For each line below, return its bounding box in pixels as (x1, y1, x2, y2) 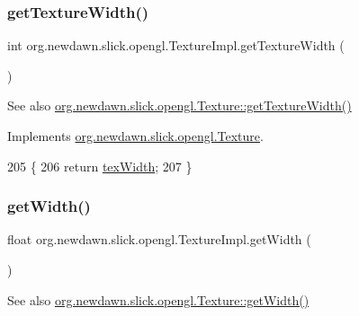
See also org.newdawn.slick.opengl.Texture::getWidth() (7, 290, 310, 309)
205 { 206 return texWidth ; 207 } (7, 156, 193, 175)
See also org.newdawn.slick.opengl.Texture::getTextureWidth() (7, 96, 352, 115)
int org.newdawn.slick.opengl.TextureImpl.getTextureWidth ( (7, 36, 345, 55)
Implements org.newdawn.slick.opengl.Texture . (7, 127, 264, 145)
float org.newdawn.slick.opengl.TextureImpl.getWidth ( (7, 230, 311, 249)
